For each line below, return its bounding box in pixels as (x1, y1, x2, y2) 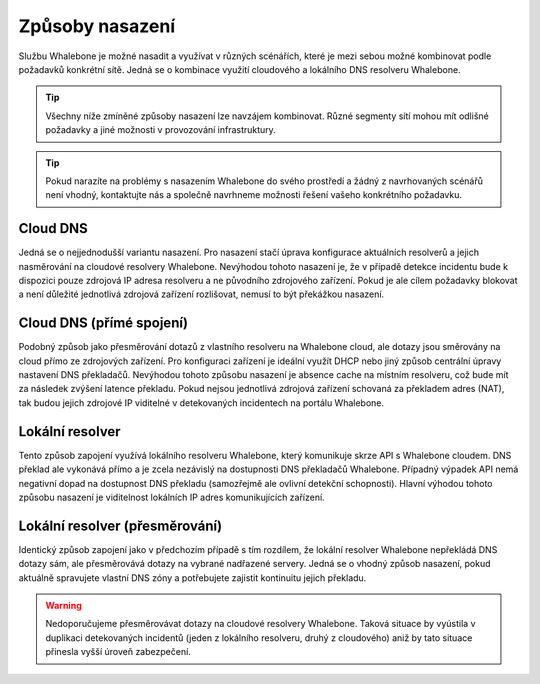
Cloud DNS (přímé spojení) (18, 315, 189, 332)
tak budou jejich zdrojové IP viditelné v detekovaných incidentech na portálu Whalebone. (18, 396, 385, 409)
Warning (45, 599, 82, 611)
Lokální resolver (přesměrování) (18, 517, 223, 534)
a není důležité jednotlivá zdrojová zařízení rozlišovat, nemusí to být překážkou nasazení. (18, 288, 385, 300)
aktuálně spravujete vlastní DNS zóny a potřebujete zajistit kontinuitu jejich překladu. (18, 571, 367, 584)
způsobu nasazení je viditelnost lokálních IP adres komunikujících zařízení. (18, 491, 325, 503)
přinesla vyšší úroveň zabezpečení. (45, 646, 192, 658)
